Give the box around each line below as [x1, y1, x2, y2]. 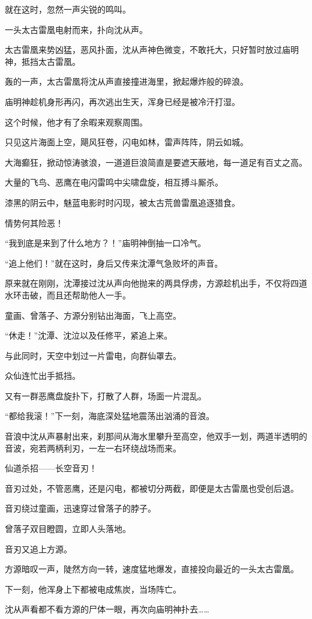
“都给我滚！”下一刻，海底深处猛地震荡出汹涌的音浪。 [5, 409, 215, 422]
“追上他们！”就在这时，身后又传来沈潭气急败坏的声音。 [5, 256, 223, 269]
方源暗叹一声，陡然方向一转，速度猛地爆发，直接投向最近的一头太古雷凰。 [5, 563, 299, 575]
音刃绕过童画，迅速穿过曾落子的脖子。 [5, 502, 156, 515]
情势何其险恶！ [5, 216, 64, 229]
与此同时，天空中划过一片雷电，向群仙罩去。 [5, 349, 181, 361]
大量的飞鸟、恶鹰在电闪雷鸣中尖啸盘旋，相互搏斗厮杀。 [5, 176, 223, 189]
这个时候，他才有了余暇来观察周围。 [5, 115, 148, 128]
